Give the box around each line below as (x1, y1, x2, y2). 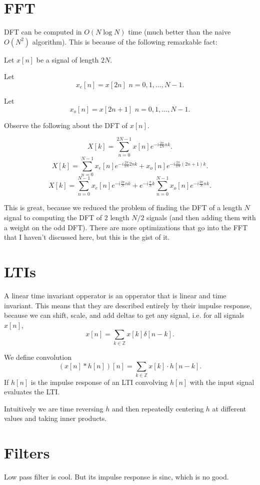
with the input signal (189, 376, 254, 387)
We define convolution (4, 351, 71, 362)
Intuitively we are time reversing (4, 403, 103, 413)
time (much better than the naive (128, 27, 231, 37)
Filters (4, 442, 50, 463)
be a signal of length (36, 54, 99, 65)
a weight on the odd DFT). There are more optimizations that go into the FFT (4, 222, 248, 232)
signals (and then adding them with (146, 212, 256, 223)
